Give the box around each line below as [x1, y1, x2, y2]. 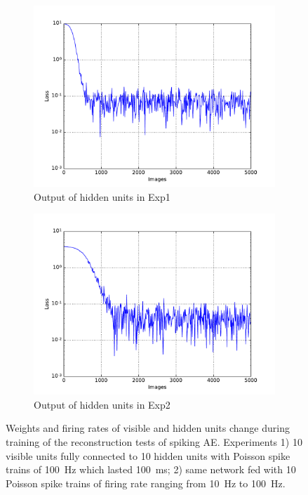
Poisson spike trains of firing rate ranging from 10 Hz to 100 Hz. [6, 475, 286, 490]
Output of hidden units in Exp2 [34, 397, 170, 411]
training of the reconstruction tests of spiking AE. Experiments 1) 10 [6, 434, 302, 449]
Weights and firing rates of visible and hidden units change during [6, 421, 290, 435]
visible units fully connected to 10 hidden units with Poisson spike [6, 448, 290, 463]
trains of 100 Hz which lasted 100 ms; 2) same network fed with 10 [6, 462, 296, 477]
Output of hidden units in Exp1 [34, 189, 170, 204]
